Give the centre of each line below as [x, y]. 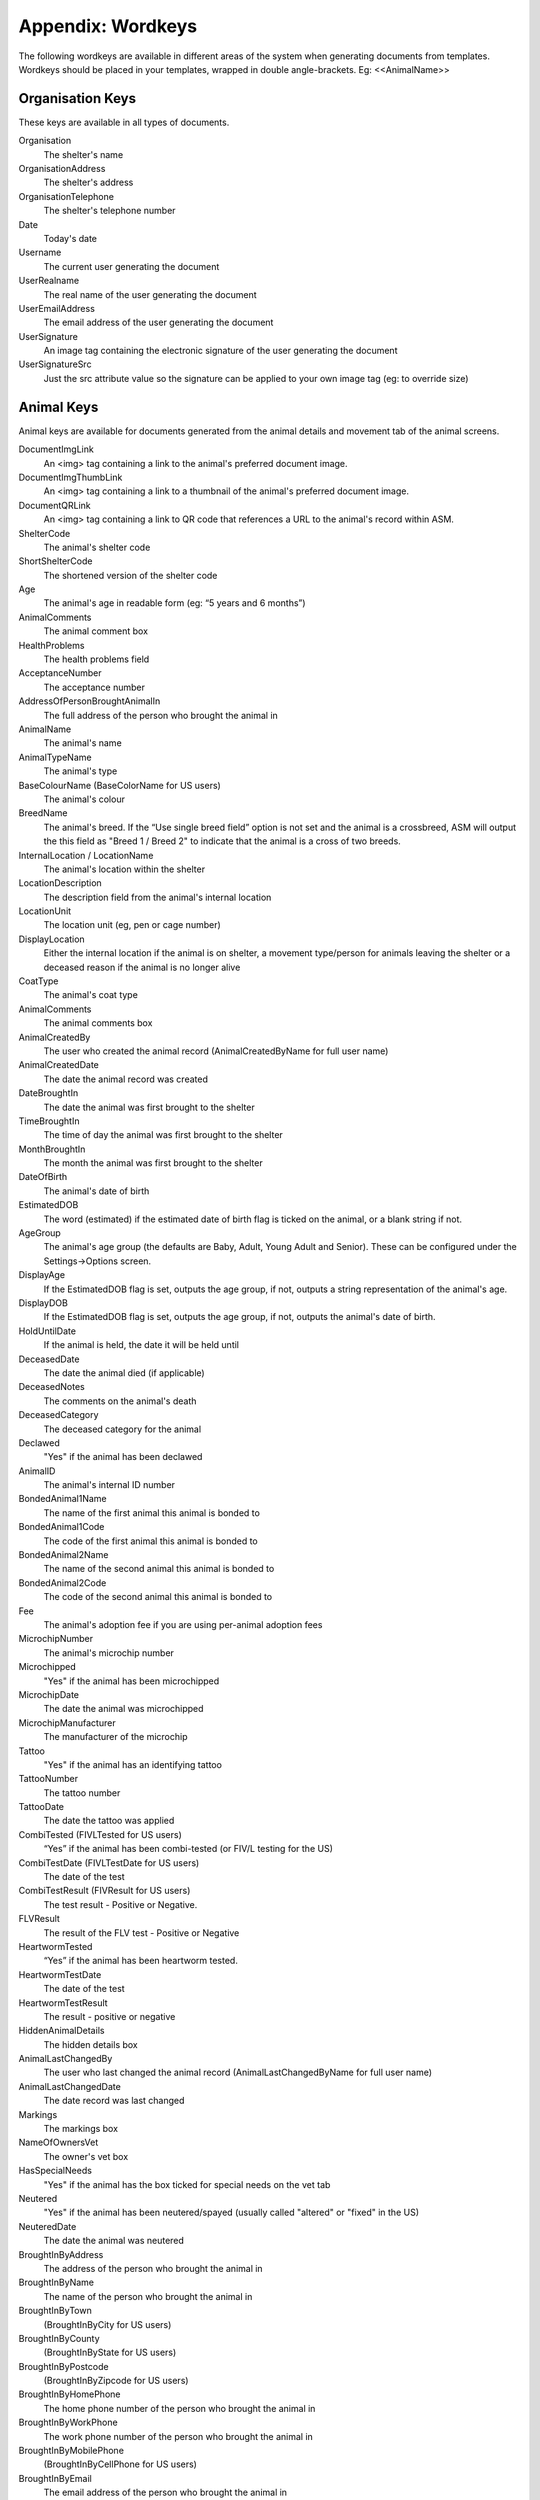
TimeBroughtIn [49, 1121]
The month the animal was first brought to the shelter [153, 1163]
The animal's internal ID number [109, 1485]
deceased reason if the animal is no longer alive [142, 967]
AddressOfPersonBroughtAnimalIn [89, 701]
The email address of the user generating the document [158, 322]
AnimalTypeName [55, 757]
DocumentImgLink [56, 449]
